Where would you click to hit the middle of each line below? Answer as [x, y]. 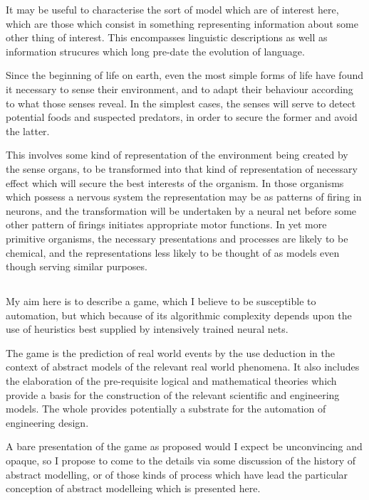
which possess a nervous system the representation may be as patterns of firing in [184, 197]
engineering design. [47, 422]
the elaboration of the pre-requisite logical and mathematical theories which [171, 381]
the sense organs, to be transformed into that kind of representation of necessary [182, 168]
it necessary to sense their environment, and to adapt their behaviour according [180, 89]
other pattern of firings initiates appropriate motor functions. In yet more [166, 224]
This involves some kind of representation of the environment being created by [177, 155]
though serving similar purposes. [77, 266]
